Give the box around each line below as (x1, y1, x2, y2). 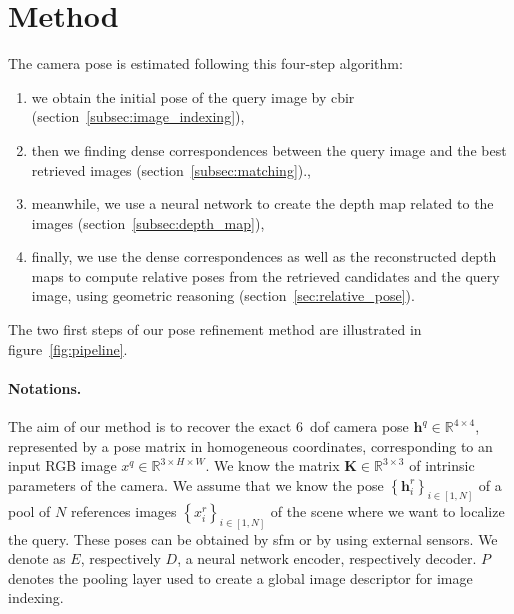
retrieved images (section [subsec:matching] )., (31, 159, 312, 180)
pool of (8, 500, 51, 521)
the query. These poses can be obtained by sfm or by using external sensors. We (8, 528, 498, 549)
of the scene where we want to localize (270, 500, 505, 521)
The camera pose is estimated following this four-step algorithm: (8, 53, 403, 74)
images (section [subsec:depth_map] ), (31, 212, 265, 233)
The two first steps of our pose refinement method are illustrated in (8, 319, 422, 340)
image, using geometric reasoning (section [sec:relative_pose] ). (31, 285, 415, 306)
